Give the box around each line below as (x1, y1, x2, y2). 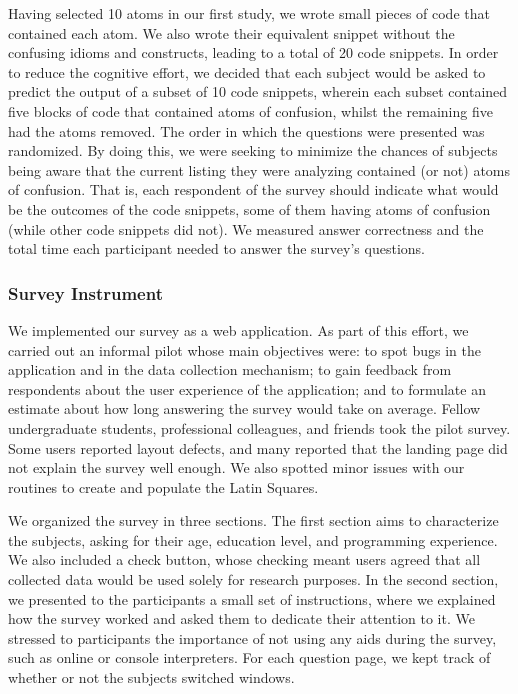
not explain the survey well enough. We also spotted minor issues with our (8, 457, 465, 478)
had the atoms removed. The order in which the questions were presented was (8, 120, 485, 141)
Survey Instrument (8, 280, 163, 305)
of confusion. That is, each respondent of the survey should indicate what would (8, 179, 499, 200)
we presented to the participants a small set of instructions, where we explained (8, 588, 496, 609)
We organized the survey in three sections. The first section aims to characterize (8, 510, 499, 531)
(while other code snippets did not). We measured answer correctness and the (8, 218, 484, 239)
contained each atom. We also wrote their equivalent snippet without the (8, 22, 455, 43)
